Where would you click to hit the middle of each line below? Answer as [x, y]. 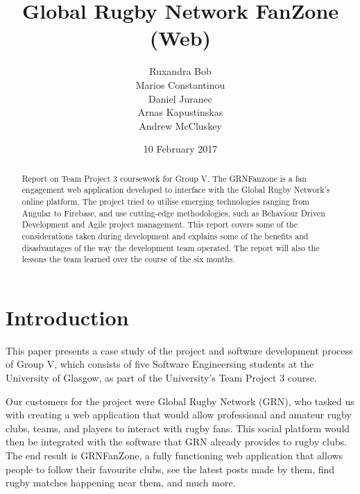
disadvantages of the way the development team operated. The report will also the [171, 247]
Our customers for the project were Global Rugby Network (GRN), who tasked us [180, 401]
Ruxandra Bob [180, 71]
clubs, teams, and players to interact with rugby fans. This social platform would [178, 428]
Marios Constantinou [180, 84]
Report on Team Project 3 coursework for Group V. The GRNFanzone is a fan [164, 178]
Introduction [67, 317]
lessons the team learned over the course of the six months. [128, 259]
